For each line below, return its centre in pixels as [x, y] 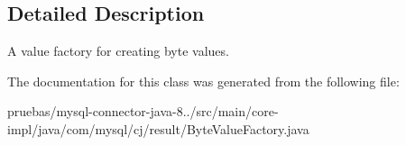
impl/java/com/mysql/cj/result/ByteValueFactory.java [158, 128]
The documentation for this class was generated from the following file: [203, 81]
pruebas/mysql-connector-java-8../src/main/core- [143, 111]
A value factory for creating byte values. [118, 51]
